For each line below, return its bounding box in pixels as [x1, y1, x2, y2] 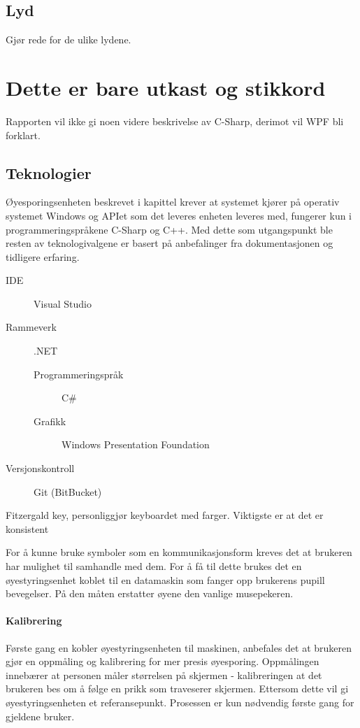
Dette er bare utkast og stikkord [6, 73, 326, 101]
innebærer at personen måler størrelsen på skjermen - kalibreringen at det [6, 667, 322, 682]
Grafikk [34, 413, 66, 428]
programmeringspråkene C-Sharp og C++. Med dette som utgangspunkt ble [6, 222, 333, 236]
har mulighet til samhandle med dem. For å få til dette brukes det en [6, 559, 302, 573]
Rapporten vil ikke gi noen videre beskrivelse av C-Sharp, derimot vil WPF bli [6, 113, 344, 128]
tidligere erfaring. [6, 249, 80, 264]
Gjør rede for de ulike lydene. [6, 32, 131, 47]
